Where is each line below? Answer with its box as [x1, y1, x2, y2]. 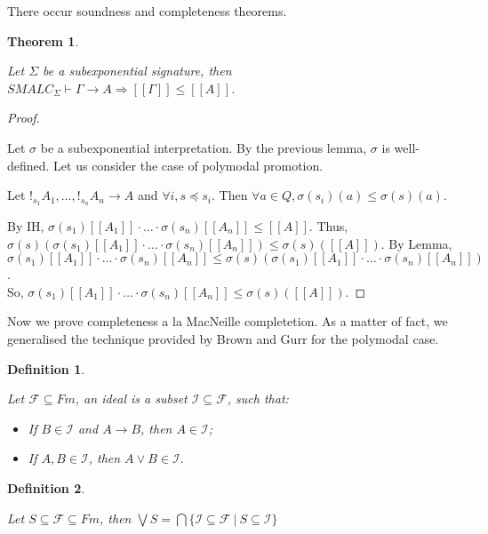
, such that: [227, 389, 289, 408]
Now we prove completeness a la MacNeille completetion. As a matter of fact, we [7, 312, 448, 331]
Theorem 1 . [7, 31, 79, 50]
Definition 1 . [7, 359, 85, 378]
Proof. [7, 108, 40, 127]
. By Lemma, [380, 234, 452, 252]
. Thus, [308, 217, 348, 235]
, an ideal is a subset [75, 389, 188, 408]
